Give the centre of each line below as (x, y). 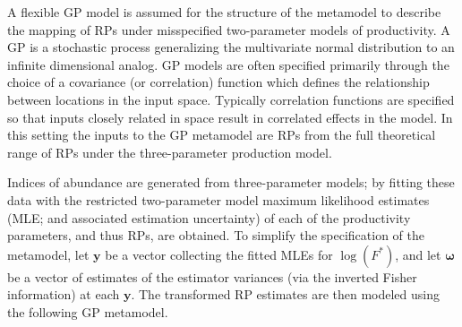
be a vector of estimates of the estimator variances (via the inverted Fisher (212, 276)
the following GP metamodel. (88, 311)
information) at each (64, 294)
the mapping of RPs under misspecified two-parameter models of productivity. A (229, 29)
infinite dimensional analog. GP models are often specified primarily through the (228, 64)
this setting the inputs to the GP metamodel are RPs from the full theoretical (222, 135)
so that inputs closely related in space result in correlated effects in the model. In (230, 117)
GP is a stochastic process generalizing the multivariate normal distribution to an (231, 47)
